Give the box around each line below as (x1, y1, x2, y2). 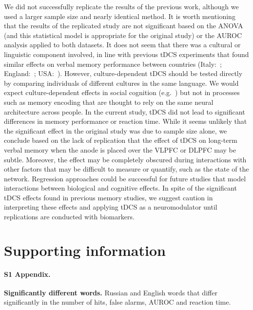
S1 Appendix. (4, 269, 51, 279)
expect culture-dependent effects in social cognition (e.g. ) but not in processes (4, 87, 240, 97)
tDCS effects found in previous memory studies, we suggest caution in (4, 192, 213, 202)
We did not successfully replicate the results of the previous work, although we (4, 1, 239, 11)
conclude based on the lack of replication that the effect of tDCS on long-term (4, 135, 237, 145)
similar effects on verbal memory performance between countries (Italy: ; (4, 58, 222, 69)
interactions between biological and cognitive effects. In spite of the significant (4, 183, 237, 193)
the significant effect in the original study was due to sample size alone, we (4, 125, 227, 136)
